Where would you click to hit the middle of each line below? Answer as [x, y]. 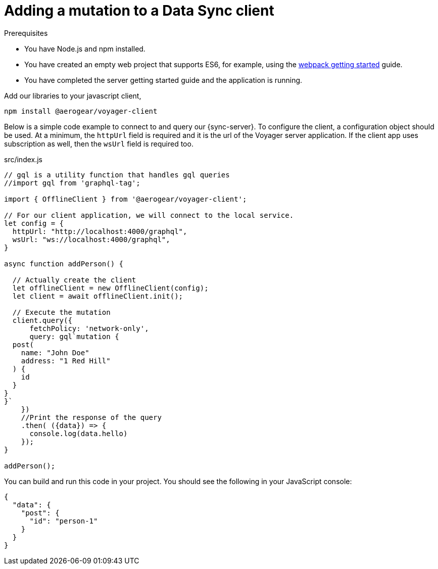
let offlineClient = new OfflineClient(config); [110, 288]
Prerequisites [26, 33]
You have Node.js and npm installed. [85, 49]
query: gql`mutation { [74, 336]
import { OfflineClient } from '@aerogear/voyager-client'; [126, 199]
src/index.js [23, 159]
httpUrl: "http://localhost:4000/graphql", [100, 231]
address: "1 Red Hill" [66, 361]
